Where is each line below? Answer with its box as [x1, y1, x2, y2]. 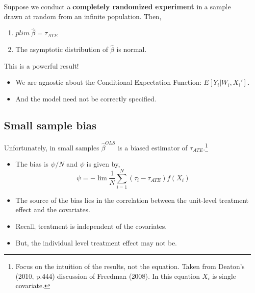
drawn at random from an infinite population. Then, [4, 11, 162, 21]
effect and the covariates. [15, 204, 90, 215]
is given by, [86, 159, 120, 169]
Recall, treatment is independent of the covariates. [15, 221, 167, 231]
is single [212, 270, 236, 281]
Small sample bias [4, 117, 97, 132]
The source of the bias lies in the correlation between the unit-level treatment [15, 195, 249, 205]
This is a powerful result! [4, 60, 79, 71]
